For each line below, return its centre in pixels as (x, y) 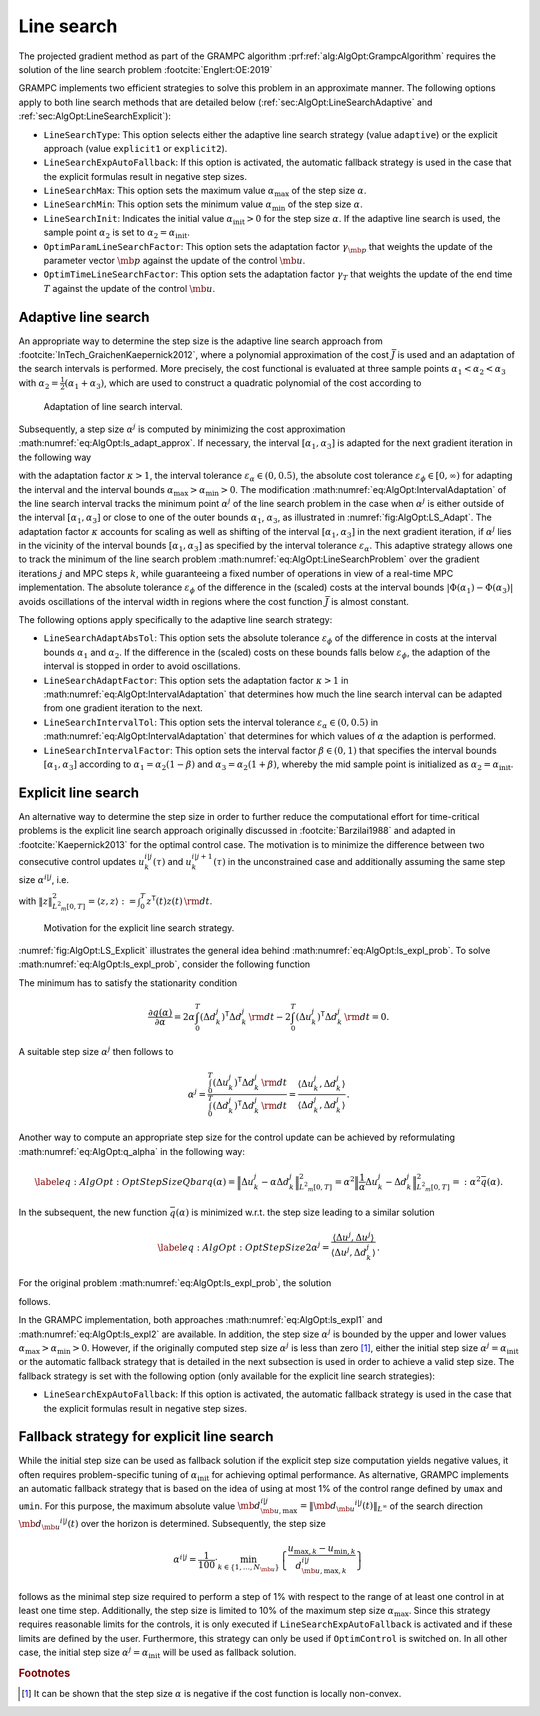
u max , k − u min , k (321, 1550)
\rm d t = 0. (367, 1016)
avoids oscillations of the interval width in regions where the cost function (170, 601)
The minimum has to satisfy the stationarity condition (128, 982)
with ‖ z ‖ (35, 901)
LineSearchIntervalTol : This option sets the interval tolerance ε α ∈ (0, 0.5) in (211, 723)
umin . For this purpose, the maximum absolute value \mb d (139, 1506)
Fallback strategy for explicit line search (146, 1436)
